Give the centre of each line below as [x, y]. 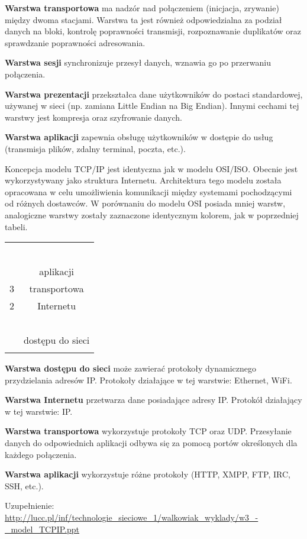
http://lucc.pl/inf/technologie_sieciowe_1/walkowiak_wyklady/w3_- [132, 517]
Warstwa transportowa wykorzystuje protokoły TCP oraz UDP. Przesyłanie [148, 431]
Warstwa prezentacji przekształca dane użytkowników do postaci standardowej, [154, 94]
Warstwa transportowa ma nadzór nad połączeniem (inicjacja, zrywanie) [142, 8]
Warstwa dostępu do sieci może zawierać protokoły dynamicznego [130, 368]
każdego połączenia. [41, 454]
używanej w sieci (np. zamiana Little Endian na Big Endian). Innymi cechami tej [152, 106]
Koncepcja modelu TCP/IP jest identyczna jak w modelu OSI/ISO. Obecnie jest [151, 168]
